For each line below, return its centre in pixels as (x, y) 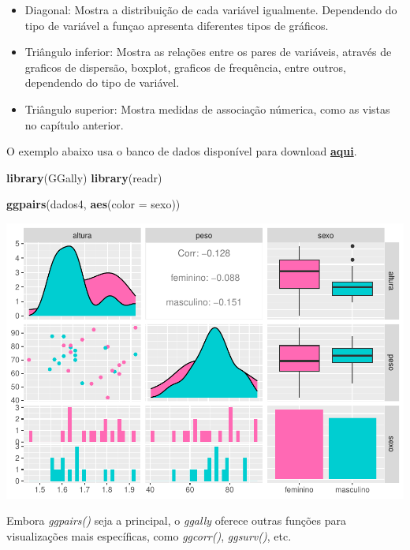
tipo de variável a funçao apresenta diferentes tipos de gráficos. (177, 25)
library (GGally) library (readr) (84, 177)
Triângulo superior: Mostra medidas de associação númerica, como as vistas (207, 109)
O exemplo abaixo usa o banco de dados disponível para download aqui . (182, 151)
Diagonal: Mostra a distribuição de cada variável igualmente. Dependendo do (211, 9)
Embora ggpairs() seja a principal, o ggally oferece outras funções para (177, 520)
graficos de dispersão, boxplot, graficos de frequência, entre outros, (185, 67)
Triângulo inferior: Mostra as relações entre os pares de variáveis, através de (208, 52)
